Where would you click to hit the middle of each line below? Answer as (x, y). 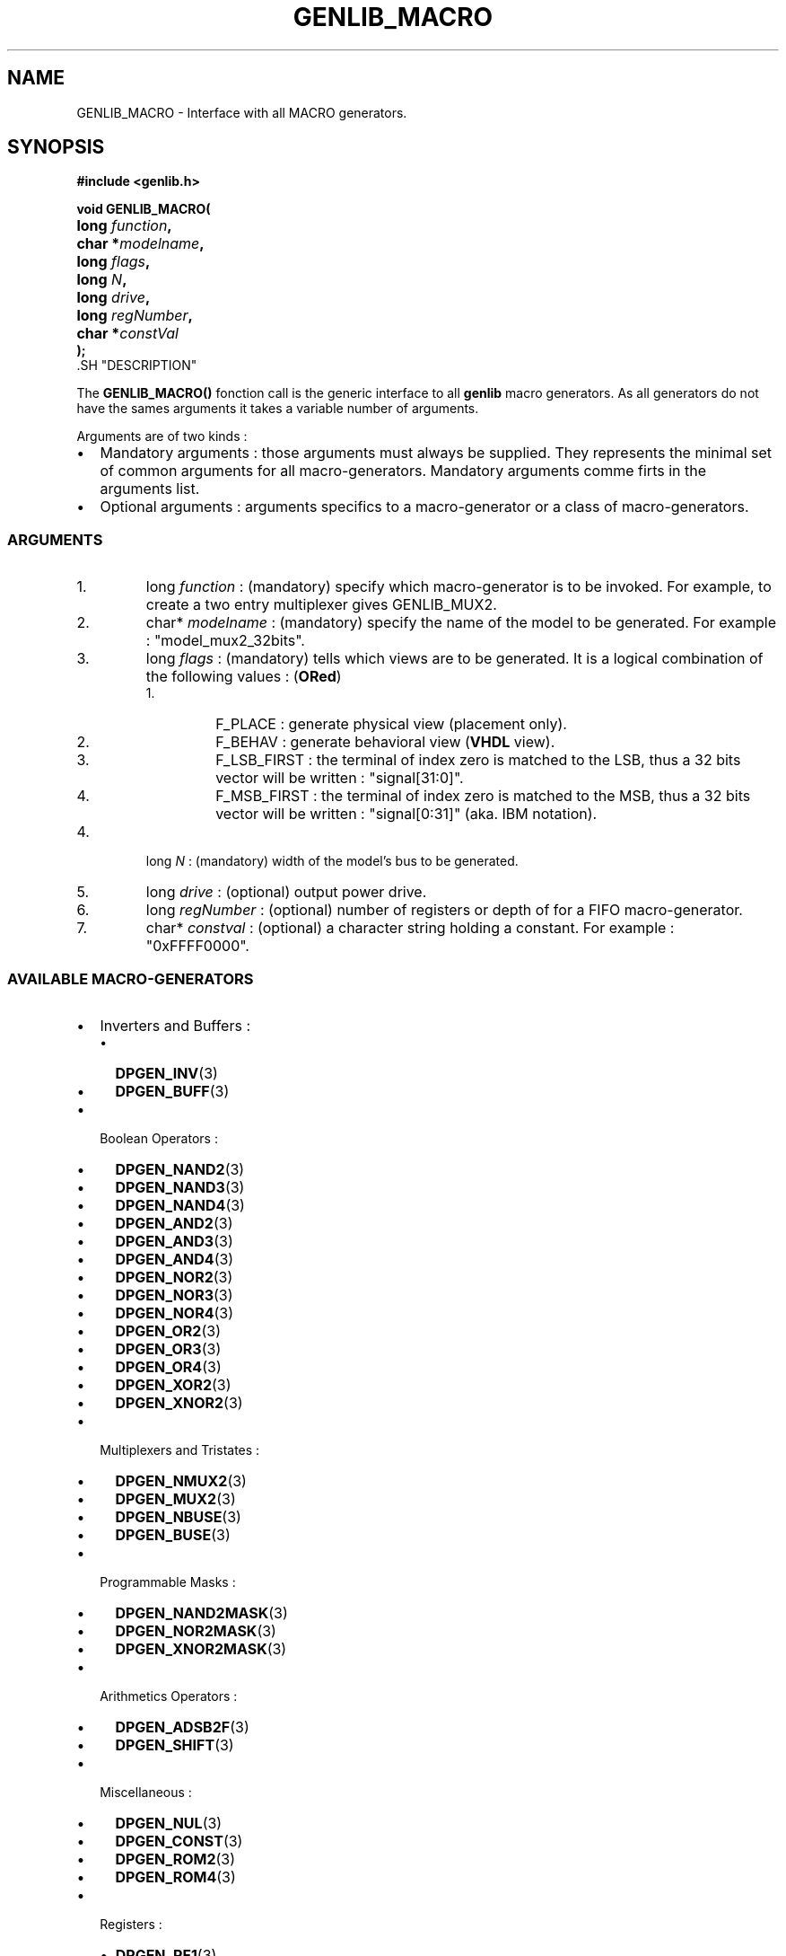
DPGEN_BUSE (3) (173, 1534)
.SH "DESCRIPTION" (137, 366)
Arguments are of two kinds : (162, 436)
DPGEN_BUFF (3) (172, 1091)
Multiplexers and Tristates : (180, 1449)
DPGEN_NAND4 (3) (180, 1205)
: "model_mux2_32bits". (225, 641)
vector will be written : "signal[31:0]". (340, 778)
